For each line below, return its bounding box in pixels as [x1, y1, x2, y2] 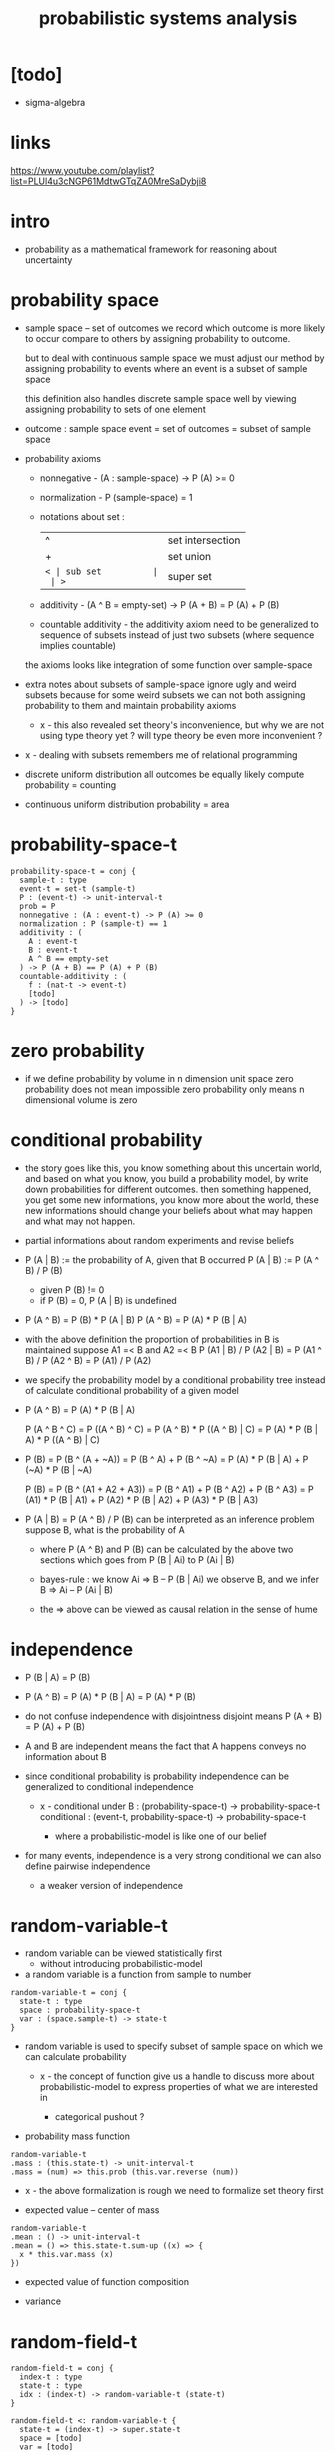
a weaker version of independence [39, 1879, 183, 1891]
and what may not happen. [24, 1215, 136, 1227]
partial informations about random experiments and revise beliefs [24, 1234, 295, 1246]
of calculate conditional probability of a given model [24, 1384, 240, 1396]
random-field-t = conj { [10, 2363, 114, 2374]
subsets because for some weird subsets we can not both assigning [24, 688, 306, 701]
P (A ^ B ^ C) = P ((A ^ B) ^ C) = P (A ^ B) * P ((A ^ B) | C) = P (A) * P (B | [24, 1423, 318, 1435]
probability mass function [24, 2130, 130, 2142]
